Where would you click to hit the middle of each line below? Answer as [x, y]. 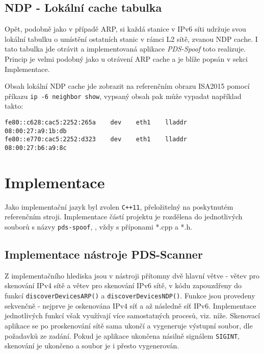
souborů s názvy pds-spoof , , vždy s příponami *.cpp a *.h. [99, 227]
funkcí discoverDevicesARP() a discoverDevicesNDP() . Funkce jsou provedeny [130, 296]
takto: [14, 106]
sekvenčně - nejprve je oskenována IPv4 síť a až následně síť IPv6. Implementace [130, 305]
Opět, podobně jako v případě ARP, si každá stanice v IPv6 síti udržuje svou [125, 29]
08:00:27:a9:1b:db [36, 131]
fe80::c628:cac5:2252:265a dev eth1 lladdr [96, 123]
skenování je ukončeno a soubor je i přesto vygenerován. [92, 346]
